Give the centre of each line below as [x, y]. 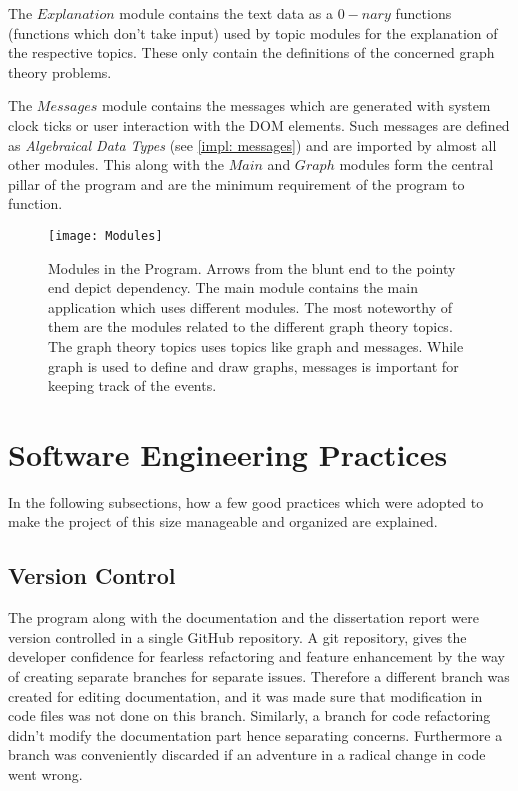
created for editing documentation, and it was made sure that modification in [245, 695]
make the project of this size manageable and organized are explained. [223, 521]
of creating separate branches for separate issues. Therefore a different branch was [259, 676]
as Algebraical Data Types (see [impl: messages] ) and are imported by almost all [252, 144]
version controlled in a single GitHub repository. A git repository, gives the [237, 636]
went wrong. [45, 774]
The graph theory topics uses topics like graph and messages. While [256, 345]
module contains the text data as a [226, 13]
